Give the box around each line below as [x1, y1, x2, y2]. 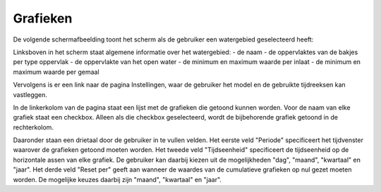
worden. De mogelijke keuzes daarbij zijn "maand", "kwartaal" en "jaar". [13, 175, 222, 184]
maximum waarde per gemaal [13, 68, 99, 76]
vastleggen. [13, 90, 47, 98]
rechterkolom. [13, 123, 54, 132]
